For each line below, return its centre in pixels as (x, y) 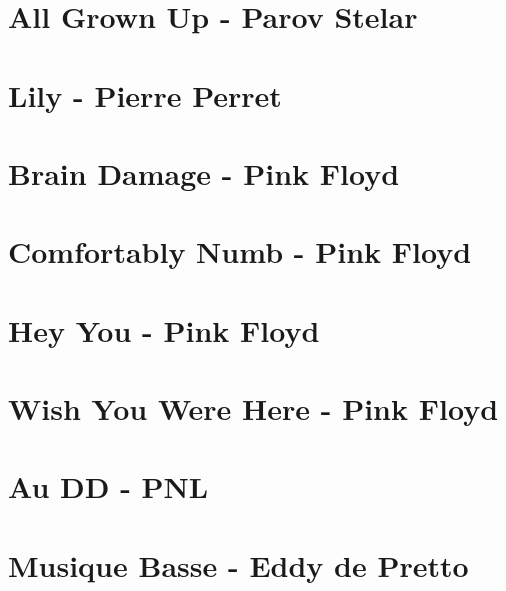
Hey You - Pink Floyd (164, 329)
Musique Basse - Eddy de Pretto (238, 564)
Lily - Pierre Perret (145, 94)
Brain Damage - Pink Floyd (204, 172)
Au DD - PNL (108, 486)
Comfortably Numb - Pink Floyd (240, 251)
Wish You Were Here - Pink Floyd (253, 408)
